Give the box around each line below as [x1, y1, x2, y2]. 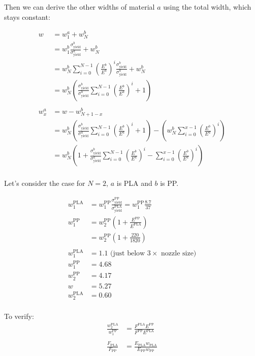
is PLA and [116, 178, 152, 188]
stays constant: [4, 11, 50, 22]
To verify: [4, 310, 34, 321]
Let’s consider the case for [4, 178, 85, 188]
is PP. [160, 178, 179, 188]
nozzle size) [161, 249, 197, 257]
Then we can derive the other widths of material [4, 2, 155, 12]
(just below [110, 249, 145, 257]
